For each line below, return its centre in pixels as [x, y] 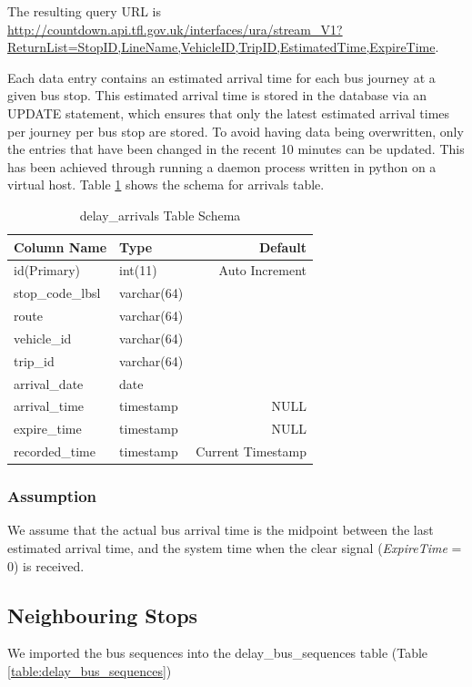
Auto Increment [263, 270]
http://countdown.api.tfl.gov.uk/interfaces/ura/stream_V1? [175, 29]
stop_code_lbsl [57, 293]
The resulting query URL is [85, 11]
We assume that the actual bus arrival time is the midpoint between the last [221, 530]
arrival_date [49, 383]
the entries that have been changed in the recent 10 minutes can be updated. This [236, 149]
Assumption [52, 496]
